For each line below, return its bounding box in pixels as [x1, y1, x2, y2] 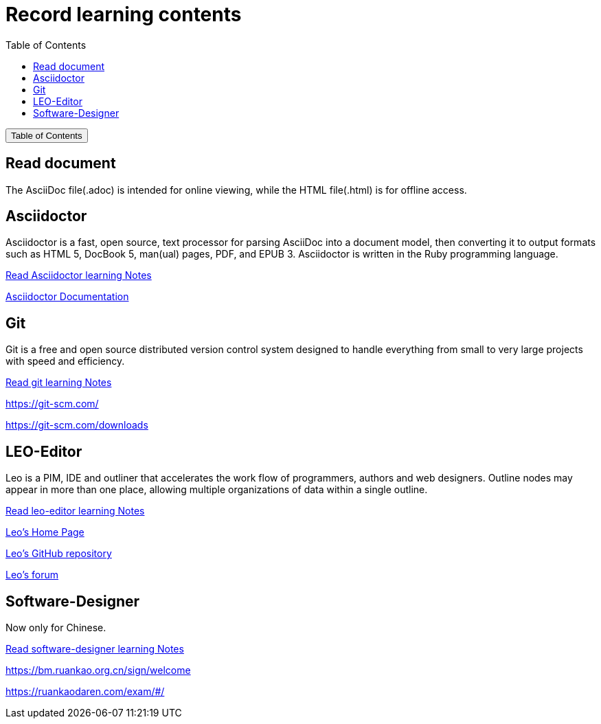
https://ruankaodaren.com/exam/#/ [5, 685, 165, 697]
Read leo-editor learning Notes [5, 505, 145, 517]
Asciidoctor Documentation [5, 291, 129, 303]
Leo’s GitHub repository [5, 547, 112, 560]
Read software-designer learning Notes [5, 642, 184, 655]
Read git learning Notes [5, 376, 112, 389]
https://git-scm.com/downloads [5, 419, 148, 431]
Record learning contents [5, 3, 242, 26]
